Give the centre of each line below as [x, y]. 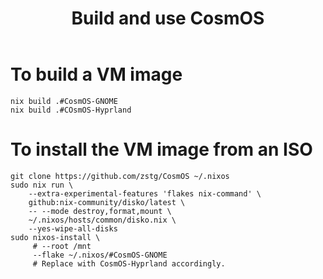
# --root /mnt [62, 246]
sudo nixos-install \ [55, 237]
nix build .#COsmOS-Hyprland [71, 110]
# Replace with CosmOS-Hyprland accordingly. [129, 263]
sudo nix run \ [42, 185]
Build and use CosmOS [168, 18]
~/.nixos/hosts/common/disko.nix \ [102, 220]
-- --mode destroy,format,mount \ [100, 211]
